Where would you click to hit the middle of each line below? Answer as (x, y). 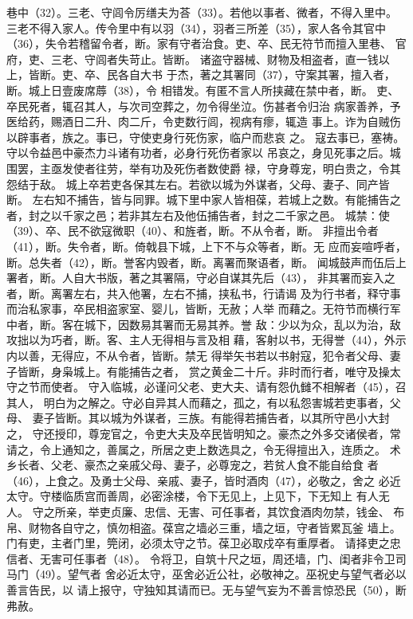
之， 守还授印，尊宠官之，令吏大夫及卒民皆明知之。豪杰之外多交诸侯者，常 (204, 434)
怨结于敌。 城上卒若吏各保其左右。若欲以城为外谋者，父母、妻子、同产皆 (198, 184)
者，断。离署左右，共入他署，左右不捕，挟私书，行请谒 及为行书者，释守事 (204, 293)
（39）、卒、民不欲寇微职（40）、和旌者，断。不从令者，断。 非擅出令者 (193, 231)
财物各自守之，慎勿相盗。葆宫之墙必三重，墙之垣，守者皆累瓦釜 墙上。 (214, 527)
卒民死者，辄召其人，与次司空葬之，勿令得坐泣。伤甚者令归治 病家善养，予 (204, 106)
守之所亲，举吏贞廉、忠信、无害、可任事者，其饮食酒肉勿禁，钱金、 (211, 511)
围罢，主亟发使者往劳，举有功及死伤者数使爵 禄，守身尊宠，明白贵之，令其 (204, 168)
